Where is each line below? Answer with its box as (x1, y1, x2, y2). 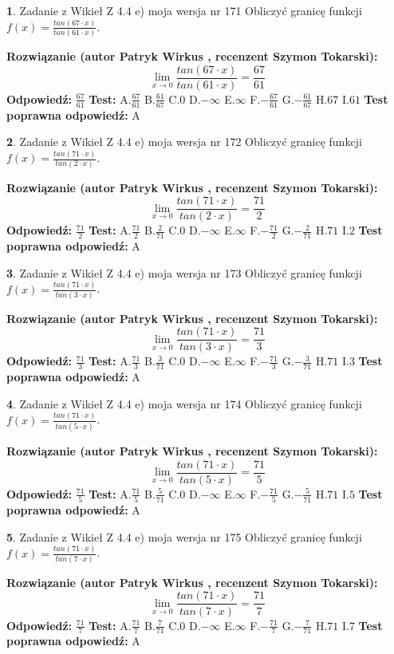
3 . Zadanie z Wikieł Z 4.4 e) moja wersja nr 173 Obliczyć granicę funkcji (6, 264, 362, 281)
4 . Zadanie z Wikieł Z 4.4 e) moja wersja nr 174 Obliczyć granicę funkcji (6, 395, 362, 412)
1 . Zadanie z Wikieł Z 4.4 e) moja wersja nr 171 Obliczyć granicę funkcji (6, 2, 362, 18)
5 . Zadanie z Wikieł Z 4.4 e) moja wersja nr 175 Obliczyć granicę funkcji (6, 528, 362, 545)
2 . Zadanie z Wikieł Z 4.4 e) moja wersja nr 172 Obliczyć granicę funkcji (6, 133, 362, 150)
